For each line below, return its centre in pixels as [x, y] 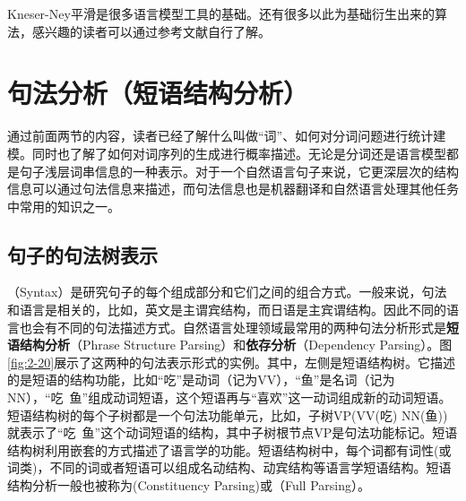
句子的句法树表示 [82, 254]
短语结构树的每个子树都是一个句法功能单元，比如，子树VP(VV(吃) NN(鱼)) [228, 415]
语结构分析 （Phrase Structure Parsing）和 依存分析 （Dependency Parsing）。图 [230, 345]
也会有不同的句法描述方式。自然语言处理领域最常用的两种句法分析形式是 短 [239, 327]
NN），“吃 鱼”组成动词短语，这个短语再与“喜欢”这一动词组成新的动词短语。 [229, 397]
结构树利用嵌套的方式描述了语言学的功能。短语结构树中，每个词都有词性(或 [229, 449]
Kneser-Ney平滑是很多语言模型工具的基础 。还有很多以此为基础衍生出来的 [221, 13]
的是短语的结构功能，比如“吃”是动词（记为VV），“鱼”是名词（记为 [201, 380]
